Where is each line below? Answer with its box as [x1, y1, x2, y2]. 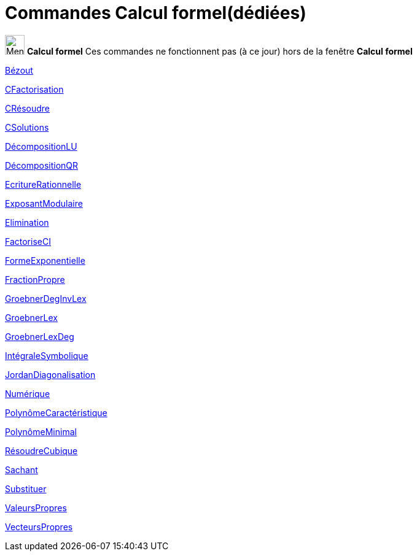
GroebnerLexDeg [5, 331, 74, 342]
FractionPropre [5, 274, 65, 285]
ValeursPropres [5, 502, 67, 513]
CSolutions [5, 122, 49, 133]
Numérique [5, 388, 50, 399]
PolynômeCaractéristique [5, 407, 107, 418]
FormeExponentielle [5, 255, 85, 266]
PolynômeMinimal [5, 426, 77, 437]
